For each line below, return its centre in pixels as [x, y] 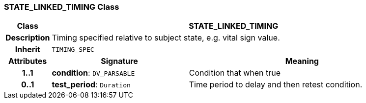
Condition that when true [235, 73]
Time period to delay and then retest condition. [276, 85]
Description [28, 38]
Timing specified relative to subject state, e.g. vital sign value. [166, 38]
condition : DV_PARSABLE [93, 73]
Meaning [302, 61]
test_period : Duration [91, 85]
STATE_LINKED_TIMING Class [62, 7]
